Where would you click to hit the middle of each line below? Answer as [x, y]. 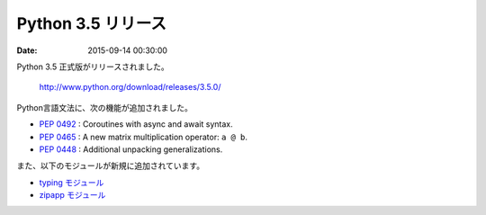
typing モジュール [72, 182]
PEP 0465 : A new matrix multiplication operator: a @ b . [143, 137]
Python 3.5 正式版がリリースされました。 [93, 67]
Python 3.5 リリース [91, 23]
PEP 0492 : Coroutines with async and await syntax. [136, 124]
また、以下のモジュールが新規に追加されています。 [111, 166]
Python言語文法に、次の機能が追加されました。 [105, 107]
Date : [27, 50]
